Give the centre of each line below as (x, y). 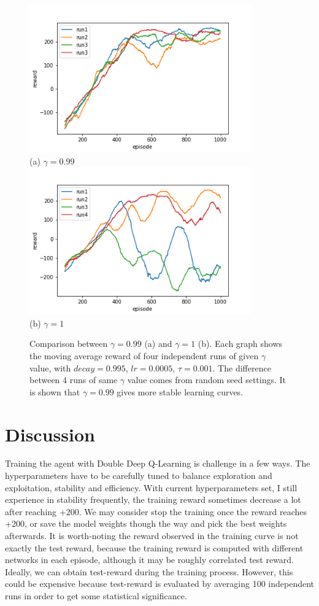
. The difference (242, 367)
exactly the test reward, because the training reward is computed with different (154, 547)
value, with (50, 367)
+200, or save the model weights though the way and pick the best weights (146, 523)
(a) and (158, 344)
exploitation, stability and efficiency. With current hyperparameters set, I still (151, 487)
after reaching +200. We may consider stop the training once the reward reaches (156, 511)
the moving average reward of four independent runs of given (144, 355)
